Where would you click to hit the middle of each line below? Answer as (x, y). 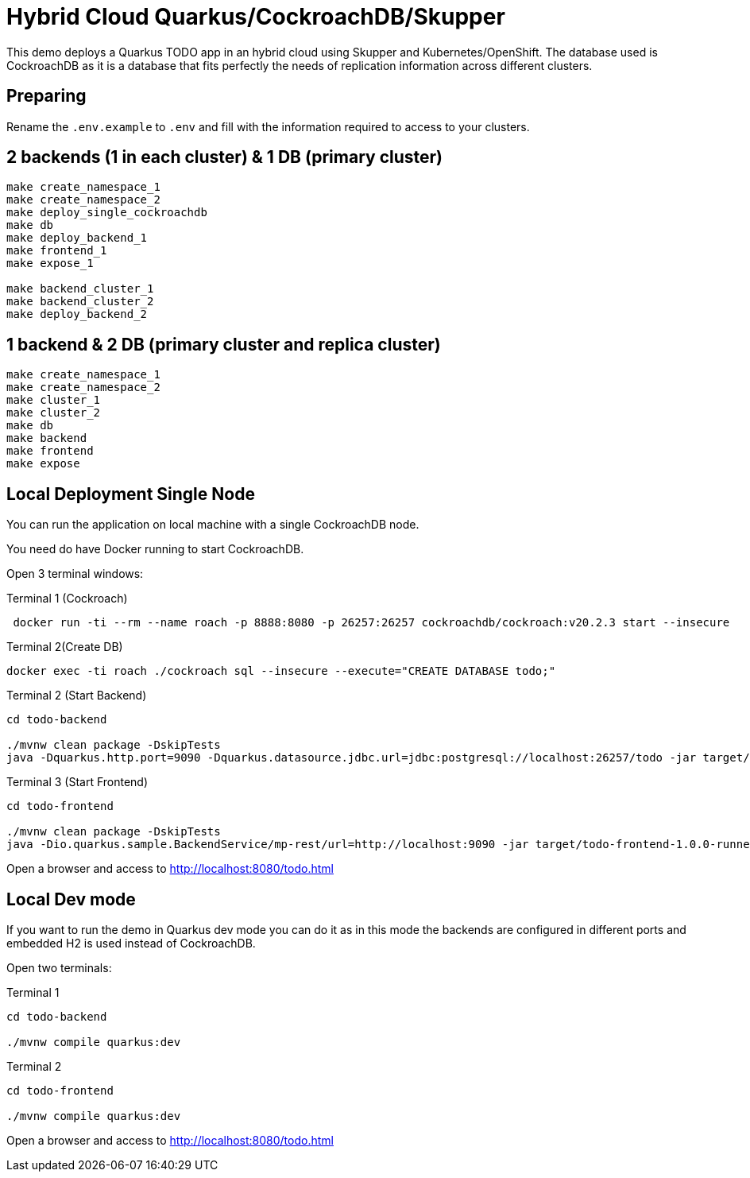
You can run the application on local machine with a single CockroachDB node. (213, 525)
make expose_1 (50, 263)
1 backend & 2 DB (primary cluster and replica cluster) (224, 344)
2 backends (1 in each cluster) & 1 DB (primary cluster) (224, 157)
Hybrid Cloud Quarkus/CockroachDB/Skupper (256, 17)
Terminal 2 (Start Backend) (77, 696)
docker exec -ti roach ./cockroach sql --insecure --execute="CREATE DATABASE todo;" (281, 671)
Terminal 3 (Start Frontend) (77, 782)
